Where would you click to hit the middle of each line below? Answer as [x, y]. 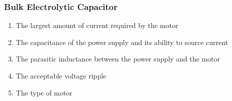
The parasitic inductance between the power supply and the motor [118, 59]
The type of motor [44, 92]
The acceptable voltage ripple [61, 75]
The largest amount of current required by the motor [97, 25]
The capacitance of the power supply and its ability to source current [122, 42]
